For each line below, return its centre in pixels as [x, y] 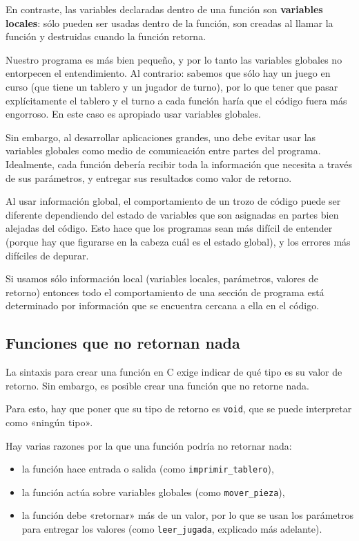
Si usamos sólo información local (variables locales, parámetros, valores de [162, 278]
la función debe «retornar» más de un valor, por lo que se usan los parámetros [187, 515]
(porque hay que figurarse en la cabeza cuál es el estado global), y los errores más [178, 241]
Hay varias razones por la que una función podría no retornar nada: [149, 445]
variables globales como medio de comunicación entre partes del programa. [163, 150]
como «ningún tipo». [49, 422]
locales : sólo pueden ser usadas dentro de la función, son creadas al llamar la [169, 22]
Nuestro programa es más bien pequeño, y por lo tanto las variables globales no [174, 59]
